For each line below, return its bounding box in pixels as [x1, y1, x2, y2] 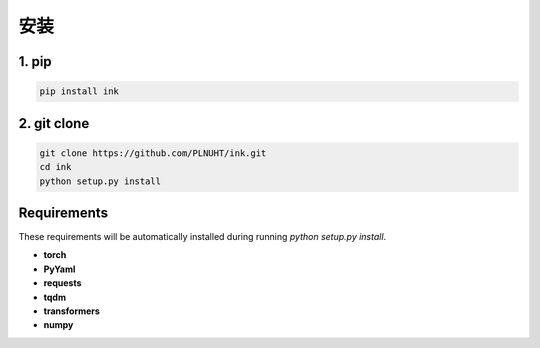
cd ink [39, 161, 72, 173]
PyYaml [43, 263, 76, 275]
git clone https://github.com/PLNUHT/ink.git [39, 147, 267, 159]
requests [43, 277, 82, 289]
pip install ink [39, 86, 120, 97]
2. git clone [18, 115, 90, 132]
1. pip [18, 53, 52, 70]
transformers [43, 305, 100, 317]
